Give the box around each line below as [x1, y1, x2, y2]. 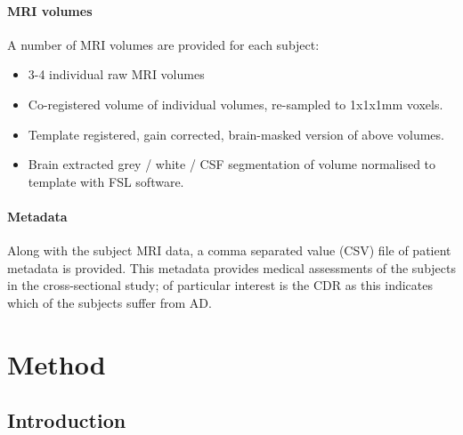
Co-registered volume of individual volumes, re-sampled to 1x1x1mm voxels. [28, 94, 443, 113]
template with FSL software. [28, 172, 184, 190]
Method [7, 345, 106, 382]
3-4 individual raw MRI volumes [28, 65, 205, 84]
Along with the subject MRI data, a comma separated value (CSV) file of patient [7, 241, 451, 260]
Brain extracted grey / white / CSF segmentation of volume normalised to [28, 155, 436, 173]
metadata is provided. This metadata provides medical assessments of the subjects [7, 258, 457, 277]
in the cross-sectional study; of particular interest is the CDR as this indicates [7, 276, 433, 294]
